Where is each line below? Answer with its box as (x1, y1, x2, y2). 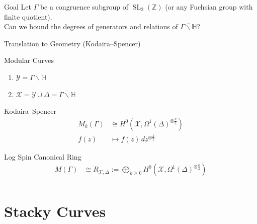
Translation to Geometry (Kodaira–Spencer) (4, 38, 141, 48)
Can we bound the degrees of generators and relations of (4, 21, 178, 32)
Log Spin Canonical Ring (4, 151, 81, 162)
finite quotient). (4, 11, 52, 22)
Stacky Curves (4, 200, 106, 221)
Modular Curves (4, 55, 54, 65)
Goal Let (4, 2, 31, 12)
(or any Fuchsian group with (165, 2, 253, 12)
